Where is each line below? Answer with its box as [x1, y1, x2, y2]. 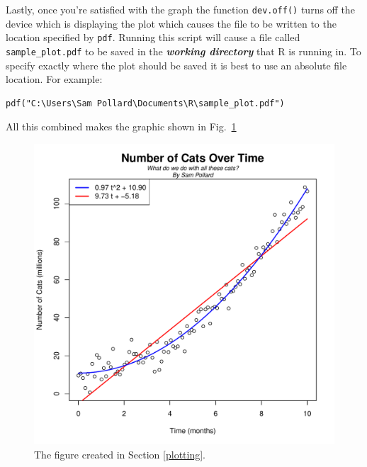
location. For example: [6, 72, 103, 86]
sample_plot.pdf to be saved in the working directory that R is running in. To [6, 43, 361, 58]
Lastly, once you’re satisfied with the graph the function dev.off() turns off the [6, 2, 355, 16]
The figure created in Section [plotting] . [34, 446, 206, 461]
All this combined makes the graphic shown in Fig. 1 [6, 119, 237, 134]
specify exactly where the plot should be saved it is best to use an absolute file [6, 57, 347, 72]
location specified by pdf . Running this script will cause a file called [6, 30, 300, 45]
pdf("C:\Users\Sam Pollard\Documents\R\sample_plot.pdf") [6, 98, 285, 108]
